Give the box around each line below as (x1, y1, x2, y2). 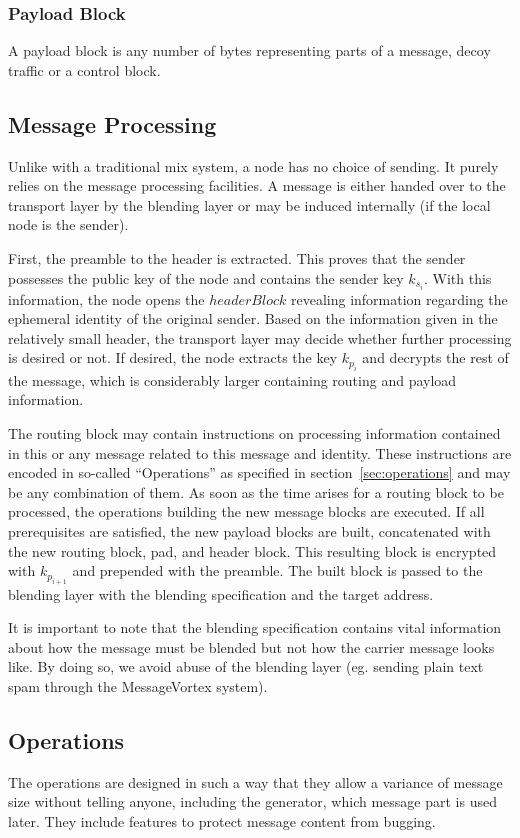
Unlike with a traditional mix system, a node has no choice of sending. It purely (8, 155, 499, 176)
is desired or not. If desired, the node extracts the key (8, 347, 338, 368)
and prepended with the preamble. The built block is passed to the (72, 560, 483, 581)
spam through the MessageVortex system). (8, 675, 268, 696)
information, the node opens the (8, 288, 205, 309)
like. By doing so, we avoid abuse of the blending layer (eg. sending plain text (8, 656, 484, 677)
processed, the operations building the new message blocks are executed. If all (8, 501, 485, 522)
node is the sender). (8, 214, 129, 235)
